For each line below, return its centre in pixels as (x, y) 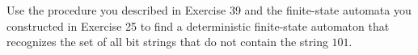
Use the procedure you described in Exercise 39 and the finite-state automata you (209, 10)
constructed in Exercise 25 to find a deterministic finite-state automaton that (198, 25)
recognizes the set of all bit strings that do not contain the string (167, 42)
